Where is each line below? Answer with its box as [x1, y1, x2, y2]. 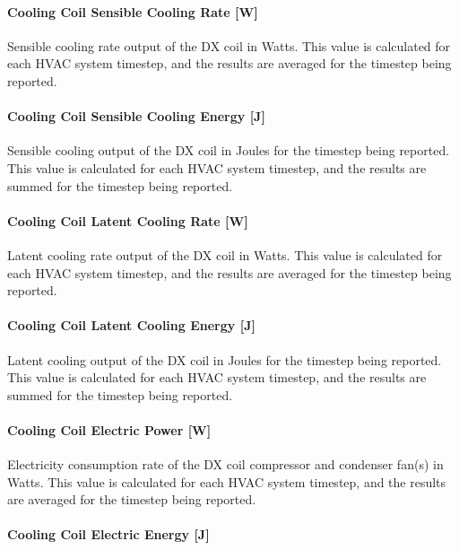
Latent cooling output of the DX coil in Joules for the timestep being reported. [7, 350, 442, 369]
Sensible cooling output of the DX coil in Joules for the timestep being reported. [7, 141, 450, 160]
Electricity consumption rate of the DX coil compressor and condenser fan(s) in [7, 455, 444, 474]
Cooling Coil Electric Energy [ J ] [7, 525, 210, 544]
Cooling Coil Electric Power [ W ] [7, 420, 212, 439]
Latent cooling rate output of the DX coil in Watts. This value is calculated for [7, 245, 443, 264]
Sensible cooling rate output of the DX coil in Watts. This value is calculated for [7, 36, 451, 55]
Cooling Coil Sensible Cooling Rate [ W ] [7, 2, 258, 21]
